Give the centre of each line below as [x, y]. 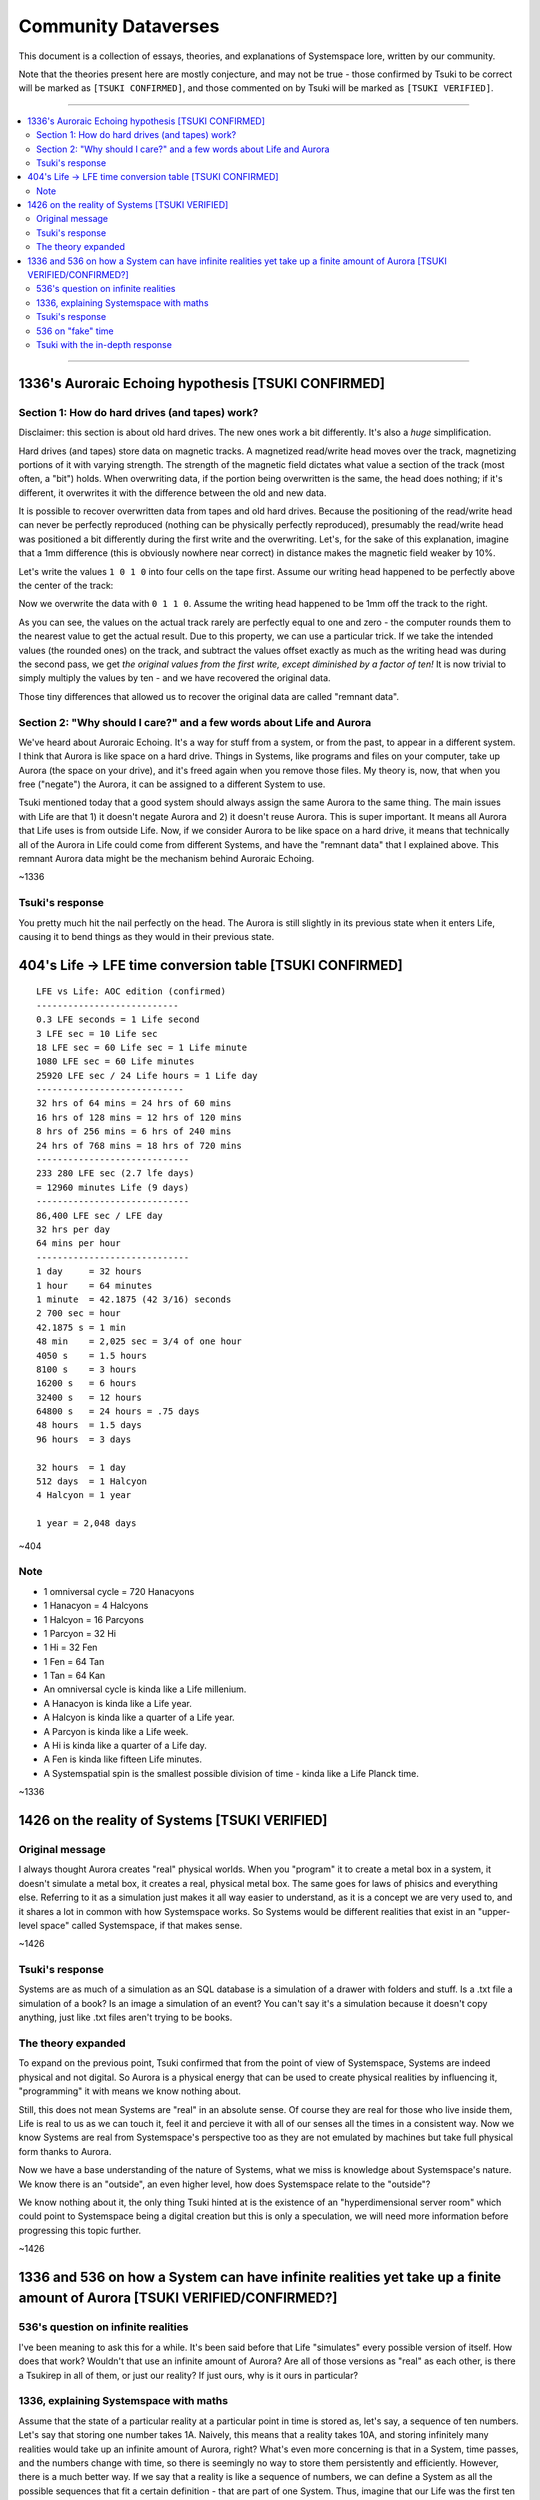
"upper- [494, 1911]
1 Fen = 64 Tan [74, 1661]
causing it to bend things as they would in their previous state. [146, 936]
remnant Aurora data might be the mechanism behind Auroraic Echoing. [166, 859]
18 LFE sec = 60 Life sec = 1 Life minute [142, 1047]
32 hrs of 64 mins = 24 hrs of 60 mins [134, 1103]
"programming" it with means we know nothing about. [130, 2091]
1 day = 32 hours [89, 1271]
